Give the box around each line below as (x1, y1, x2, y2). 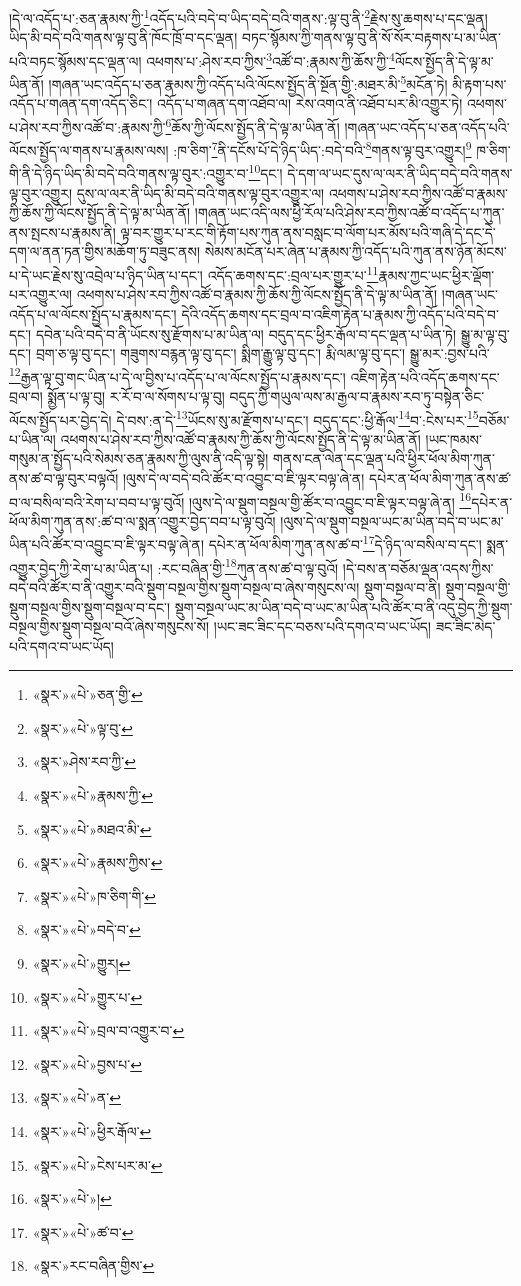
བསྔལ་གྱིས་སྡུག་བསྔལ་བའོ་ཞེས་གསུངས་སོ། (9, 616, 210, 637)
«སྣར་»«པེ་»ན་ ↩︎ (32, 1087, 121, 1108)
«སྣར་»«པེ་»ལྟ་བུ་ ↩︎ (32, 717, 133, 738)
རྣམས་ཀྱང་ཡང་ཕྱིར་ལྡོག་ (378, 264, 495, 285)
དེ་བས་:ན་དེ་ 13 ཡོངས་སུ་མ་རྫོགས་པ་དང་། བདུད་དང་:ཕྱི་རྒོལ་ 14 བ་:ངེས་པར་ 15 (116, 406, 479, 430)
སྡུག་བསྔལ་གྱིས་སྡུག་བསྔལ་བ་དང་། (9, 596, 171, 617)
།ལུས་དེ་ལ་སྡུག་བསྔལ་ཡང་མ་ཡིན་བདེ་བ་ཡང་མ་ (280, 510, 504, 531)
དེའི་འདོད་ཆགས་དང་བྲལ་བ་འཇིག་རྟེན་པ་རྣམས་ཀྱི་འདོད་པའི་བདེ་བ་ (181, 303, 499, 324)
